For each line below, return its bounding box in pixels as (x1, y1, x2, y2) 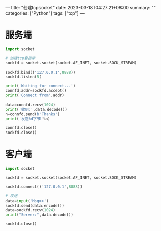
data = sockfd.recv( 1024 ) (5, 208, 56, 213)
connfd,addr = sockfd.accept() (5, 88, 67, 93)
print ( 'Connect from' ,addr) (5, 93, 65, 98)
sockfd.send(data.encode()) (5, 203, 65, 208)
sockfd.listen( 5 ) (5, 74, 42, 80)
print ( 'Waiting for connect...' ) (5, 83, 76, 89)
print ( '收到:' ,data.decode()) (5, 107, 67, 112)
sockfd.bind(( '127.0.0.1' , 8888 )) (5, 70, 76, 75)
